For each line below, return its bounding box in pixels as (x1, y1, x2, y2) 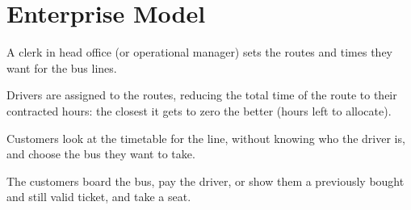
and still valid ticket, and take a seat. (6, 188, 191, 205)
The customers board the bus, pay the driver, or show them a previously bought (6, 172, 405, 189)
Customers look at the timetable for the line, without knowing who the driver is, (6, 129, 405, 146)
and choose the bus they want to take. (6, 145, 195, 162)
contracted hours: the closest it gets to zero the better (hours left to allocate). (6, 102, 392, 119)
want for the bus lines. (6, 59, 117, 76)
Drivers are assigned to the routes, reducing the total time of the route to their (6, 86, 397, 103)
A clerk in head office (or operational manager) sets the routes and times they (6, 44, 393, 61)
